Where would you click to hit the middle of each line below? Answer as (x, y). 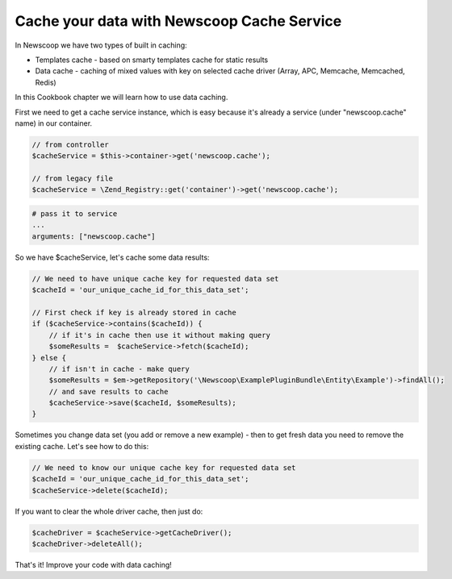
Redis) (46, 82)
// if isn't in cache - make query (119, 369)
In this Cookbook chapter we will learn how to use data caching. (121, 98)
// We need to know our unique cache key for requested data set (164, 467)
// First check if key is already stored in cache (134, 312)
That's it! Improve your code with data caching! (94, 564)
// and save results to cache (109, 392)
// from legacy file (72, 179)
